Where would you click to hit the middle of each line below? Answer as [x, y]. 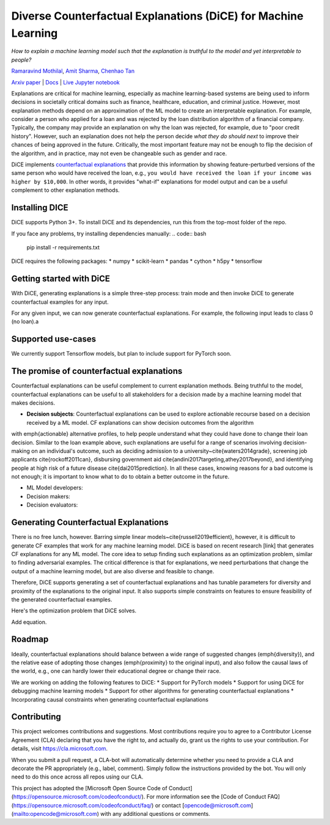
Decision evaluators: [52, 505]
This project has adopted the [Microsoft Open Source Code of [89, 788]
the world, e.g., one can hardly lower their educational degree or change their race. [116, 671]
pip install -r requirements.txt [63, 247]
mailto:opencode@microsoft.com [55, 813]
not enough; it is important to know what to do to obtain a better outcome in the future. [120, 477]
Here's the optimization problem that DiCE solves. [74, 610]
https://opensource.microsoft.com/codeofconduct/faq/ [82, 805]
